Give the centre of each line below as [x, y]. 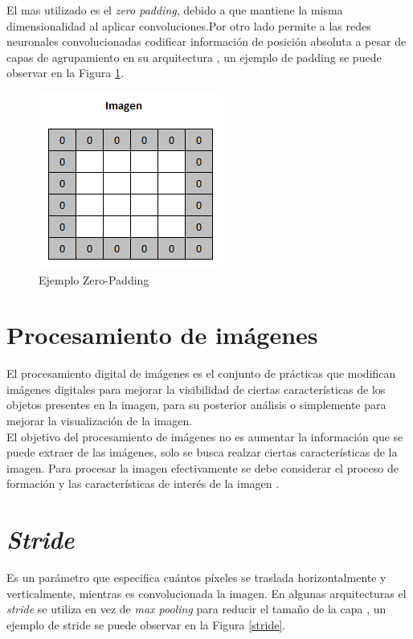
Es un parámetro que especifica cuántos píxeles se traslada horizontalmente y [196, 578]
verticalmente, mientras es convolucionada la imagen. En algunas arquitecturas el [206, 593]
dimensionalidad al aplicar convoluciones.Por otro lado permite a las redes [189, 25]
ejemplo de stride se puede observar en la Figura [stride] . [146, 624]
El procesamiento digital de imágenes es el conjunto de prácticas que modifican [201, 373]
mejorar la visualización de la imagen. [100, 421]
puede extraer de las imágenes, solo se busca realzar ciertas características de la [202, 452]
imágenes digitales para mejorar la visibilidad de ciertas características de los [196, 389]
